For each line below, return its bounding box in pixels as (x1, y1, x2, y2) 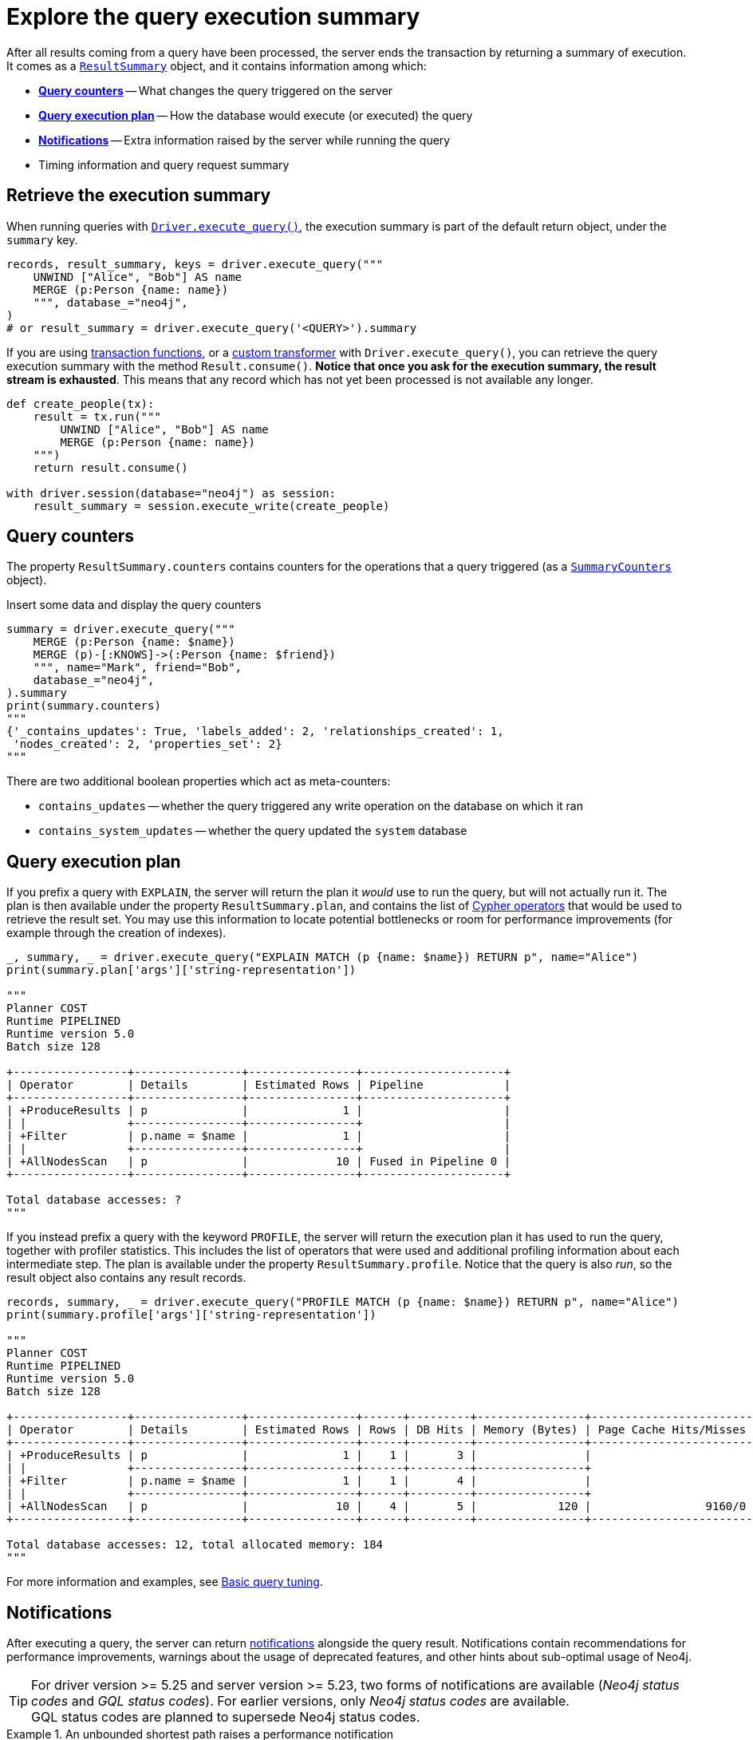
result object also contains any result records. (6, 1271, 246, 1285)
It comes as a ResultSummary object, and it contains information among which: (6, 58, 427, 73)
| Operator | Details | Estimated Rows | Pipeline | (6, 1078, 511, 1092)
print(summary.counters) (6, 699, 161, 713)
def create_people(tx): (6, 397, 155, 410)
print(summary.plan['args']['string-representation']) (6, 963, 357, 977)
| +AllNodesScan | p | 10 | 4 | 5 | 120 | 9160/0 (6, 1500, 747, 1513)
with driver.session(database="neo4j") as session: (6, 486, 337, 500)
